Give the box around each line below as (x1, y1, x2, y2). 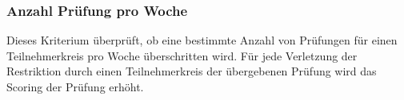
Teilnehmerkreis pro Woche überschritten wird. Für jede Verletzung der (6, 47, 358, 63)
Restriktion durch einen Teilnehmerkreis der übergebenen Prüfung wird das (6, 63, 377, 79)
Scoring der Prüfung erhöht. (6, 79, 144, 94)
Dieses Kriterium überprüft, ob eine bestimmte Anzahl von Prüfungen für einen (6, 32, 398, 48)
